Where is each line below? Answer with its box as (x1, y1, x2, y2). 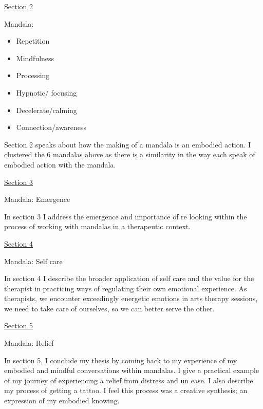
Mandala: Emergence (4, 194, 70, 204)
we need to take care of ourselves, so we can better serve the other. (4, 303, 215, 313)
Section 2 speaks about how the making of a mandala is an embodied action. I (4, 139, 251, 150)
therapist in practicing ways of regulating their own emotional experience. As (4, 283, 247, 293)
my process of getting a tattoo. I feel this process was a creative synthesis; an (4, 385, 248, 396)
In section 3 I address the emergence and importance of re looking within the (4, 211, 247, 221)
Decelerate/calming (16, 104, 77, 115)
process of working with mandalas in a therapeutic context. (4, 221, 191, 232)
